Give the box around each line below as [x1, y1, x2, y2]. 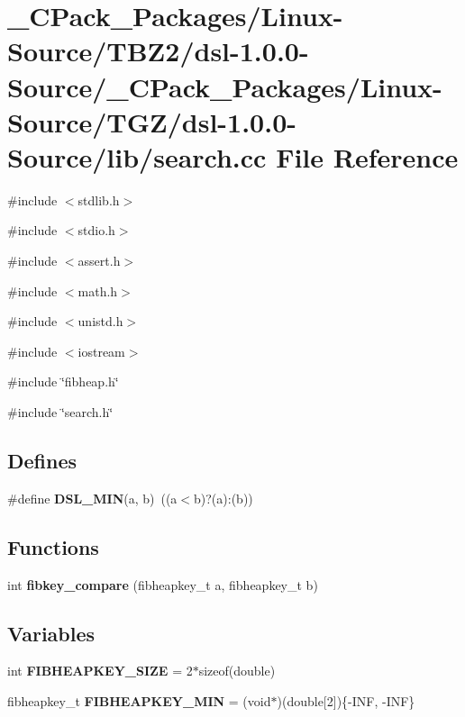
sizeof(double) [198, 661, 276, 680]
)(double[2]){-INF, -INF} [277, 692, 415, 711]
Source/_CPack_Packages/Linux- [7, 68, 442, 104]
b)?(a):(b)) [194, 488, 253, 507]
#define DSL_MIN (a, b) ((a [7, 488, 178, 507]
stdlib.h [77, 190, 120, 209]
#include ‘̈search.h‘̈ [7, 403, 114, 422]
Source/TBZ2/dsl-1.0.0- [7, 32, 309, 69]
